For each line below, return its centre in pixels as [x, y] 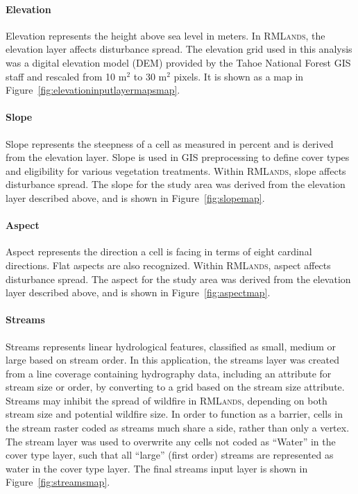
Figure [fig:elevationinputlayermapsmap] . [93, 90]
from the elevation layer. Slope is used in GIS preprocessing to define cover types [178, 157]
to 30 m [150, 76]
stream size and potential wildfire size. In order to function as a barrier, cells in [174, 414]
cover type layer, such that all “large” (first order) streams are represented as [170, 455]
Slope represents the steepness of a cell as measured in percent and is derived [170, 143]
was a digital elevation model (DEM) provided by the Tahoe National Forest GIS [178, 62]
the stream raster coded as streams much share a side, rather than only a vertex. [178, 428]
